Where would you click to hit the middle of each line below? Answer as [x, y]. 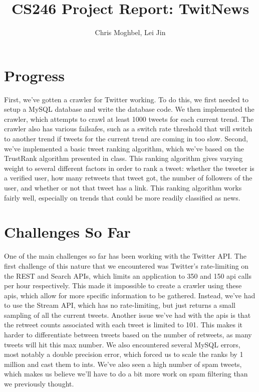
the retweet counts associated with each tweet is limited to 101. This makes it [123, 325]
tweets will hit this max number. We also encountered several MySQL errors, [122, 344]
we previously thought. [39, 384]
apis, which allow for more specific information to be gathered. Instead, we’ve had [130, 295]
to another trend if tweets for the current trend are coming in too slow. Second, [126, 139]
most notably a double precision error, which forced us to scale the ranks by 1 [124, 354]
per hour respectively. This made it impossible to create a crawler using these [123, 285]
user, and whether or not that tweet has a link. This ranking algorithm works [123, 187]
